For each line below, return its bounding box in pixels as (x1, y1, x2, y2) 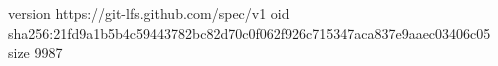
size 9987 (8, 42, 63, 63)
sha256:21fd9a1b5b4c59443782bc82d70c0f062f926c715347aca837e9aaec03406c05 (8, 22, 491, 43)
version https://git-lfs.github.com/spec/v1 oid (8, 3, 290, 23)
